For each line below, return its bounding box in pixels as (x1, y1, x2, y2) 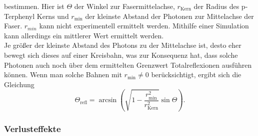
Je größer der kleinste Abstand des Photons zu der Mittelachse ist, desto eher (4, 40, 241, 50)
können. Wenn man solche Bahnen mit (4, 69, 122, 80)
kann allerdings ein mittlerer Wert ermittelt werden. (4, 30, 164, 40)
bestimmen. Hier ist (4, 1, 64, 11)
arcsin (98, 97, 117, 104)
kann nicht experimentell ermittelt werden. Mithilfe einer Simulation (39, 20, 249, 31)
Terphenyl (4, 10, 35, 21)
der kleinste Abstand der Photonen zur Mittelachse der (85, 10, 254, 21)
